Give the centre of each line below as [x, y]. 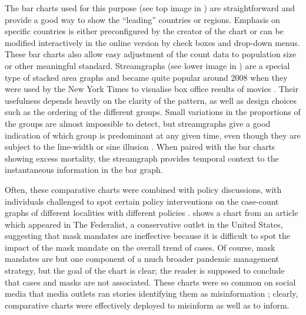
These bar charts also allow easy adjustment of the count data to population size [151, 54]
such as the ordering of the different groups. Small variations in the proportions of [153, 112]
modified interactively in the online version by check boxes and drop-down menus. [152, 42]
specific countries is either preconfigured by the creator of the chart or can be [144, 31]
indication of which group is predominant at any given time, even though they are [153, 135]
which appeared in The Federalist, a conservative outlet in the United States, [144, 224]
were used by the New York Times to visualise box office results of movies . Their [152, 89]
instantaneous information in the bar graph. [84, 170]
